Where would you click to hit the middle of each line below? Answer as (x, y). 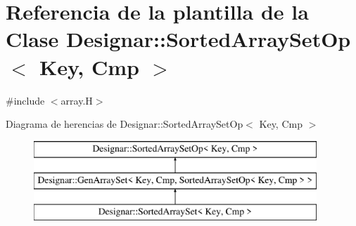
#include (25, 100)
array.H (77, 100)
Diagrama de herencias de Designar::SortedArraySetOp (125, 124)
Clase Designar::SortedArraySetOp (178, 39)
